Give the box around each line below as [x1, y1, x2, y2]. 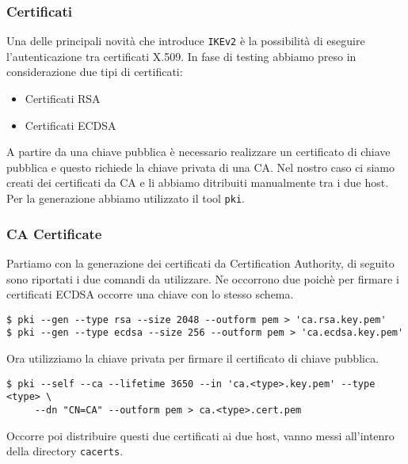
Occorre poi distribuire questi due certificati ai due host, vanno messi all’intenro [6, 427, 395, 443]
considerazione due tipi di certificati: [6, 63, 183, 80]
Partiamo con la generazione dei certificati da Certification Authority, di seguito [6, 254, 395, 271]
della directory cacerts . [6, 443, 124, 459]
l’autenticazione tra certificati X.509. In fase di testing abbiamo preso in [6, 48, 357, 64]
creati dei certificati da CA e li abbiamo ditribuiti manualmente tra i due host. [6, 174, 389, 191]
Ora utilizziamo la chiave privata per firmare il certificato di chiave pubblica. [6, 350, 379, 366]
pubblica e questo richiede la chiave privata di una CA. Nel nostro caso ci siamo [6, 158, 395, 175]
